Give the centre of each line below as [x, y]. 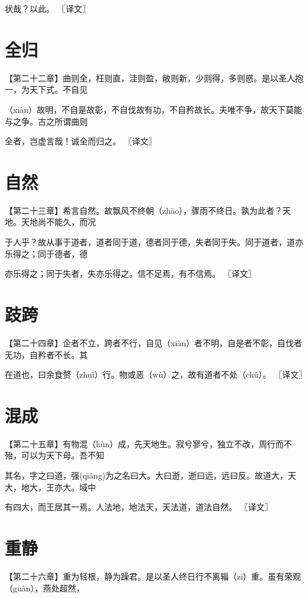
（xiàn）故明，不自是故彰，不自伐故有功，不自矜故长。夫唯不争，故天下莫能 [154, 109]
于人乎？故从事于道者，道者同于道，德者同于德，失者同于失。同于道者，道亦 [154, 242]
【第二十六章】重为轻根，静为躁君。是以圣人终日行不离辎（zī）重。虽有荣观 [153, 576]
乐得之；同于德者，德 [46, 253]
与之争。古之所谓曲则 [46, 121]
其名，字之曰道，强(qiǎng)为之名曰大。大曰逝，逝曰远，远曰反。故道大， [146, 475]
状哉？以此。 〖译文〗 [48, 8]
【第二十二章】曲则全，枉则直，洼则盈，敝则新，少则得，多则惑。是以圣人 [150, 77]
